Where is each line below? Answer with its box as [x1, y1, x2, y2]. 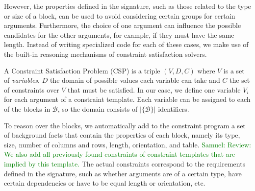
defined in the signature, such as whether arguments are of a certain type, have [4, 168, 242, 178]
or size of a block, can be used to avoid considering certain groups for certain [4, 10, 235, 21]
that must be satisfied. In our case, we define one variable [68, 84, 241, 95]
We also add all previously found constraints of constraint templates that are [4, 149, 235, 159]
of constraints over [4, 84, 59, 95]
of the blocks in [4, 103, 51, 114]
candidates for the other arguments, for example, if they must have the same [4, 29, 234, 40]
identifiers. [158, 103, 189, 114]
